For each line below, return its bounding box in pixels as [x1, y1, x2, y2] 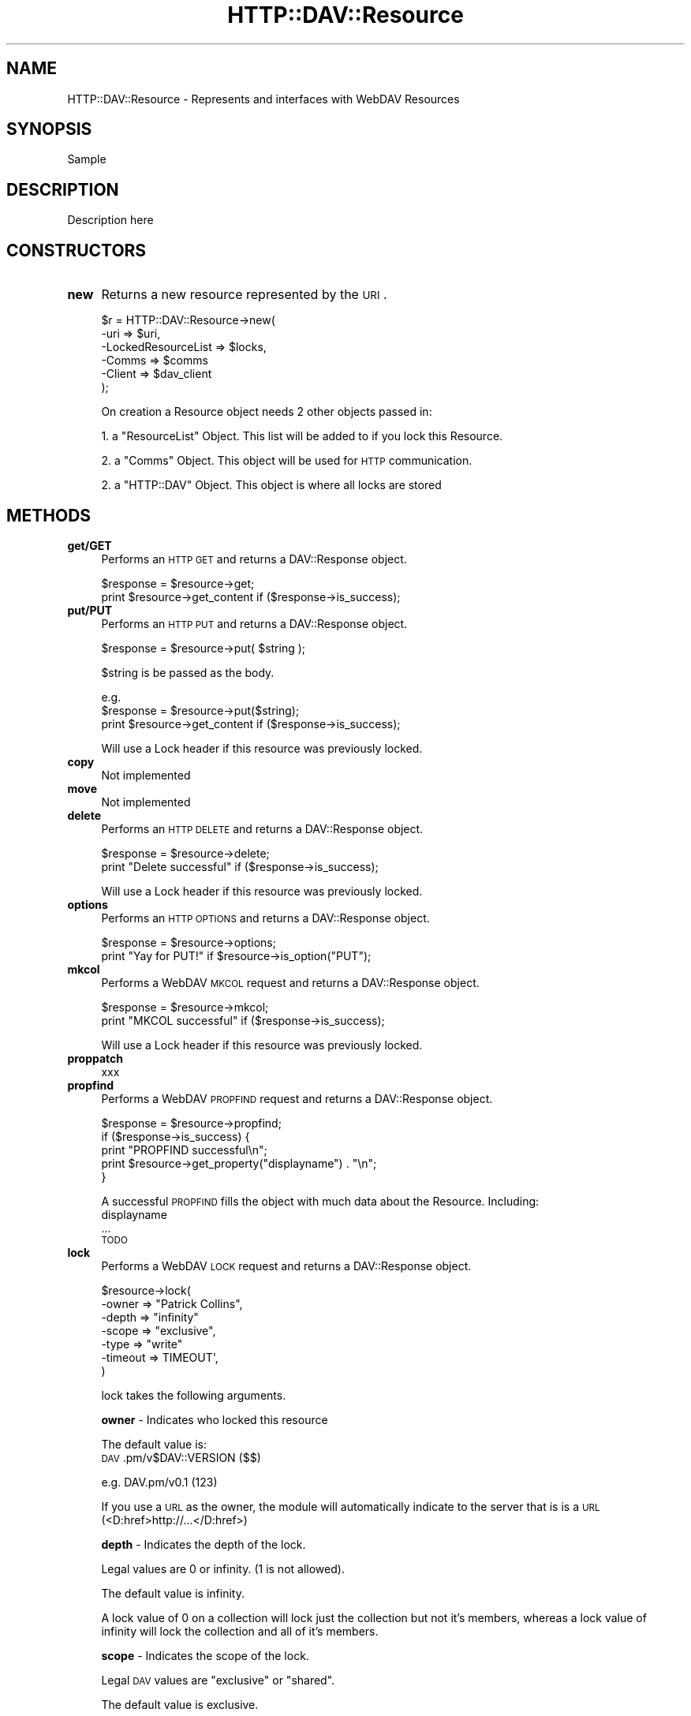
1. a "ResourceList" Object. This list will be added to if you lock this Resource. [101, 429, 503, 443]
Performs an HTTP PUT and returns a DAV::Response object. [101, 616, 408, 630]
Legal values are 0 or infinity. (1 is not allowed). [101, 1561, 345, 1576]
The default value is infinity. [101, 1586, 245, 1600]
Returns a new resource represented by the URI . [101, 286, 387, 303]
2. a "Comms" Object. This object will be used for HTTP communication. [101, 454, 472, 468]
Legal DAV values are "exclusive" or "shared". [101, 1673, 335, 1687]
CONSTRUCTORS [6, 240, 147, 260]
